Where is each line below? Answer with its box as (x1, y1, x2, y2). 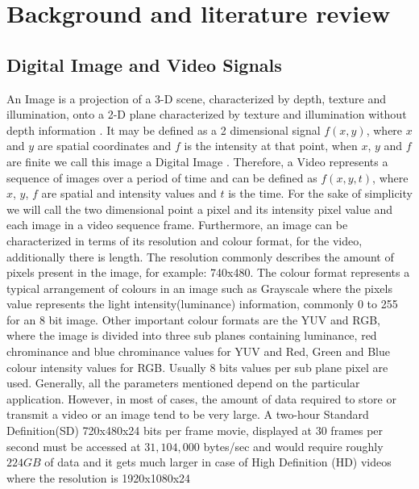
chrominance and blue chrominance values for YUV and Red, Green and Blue (6, 343, 390, 360)
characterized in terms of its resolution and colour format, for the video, (6, 232, 363, 249)
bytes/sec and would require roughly (203, 437, 384, 454)
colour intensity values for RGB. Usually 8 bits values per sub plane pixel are (6, 358, 388, 375)
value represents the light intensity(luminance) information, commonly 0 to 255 (6, 295, 398, 312)
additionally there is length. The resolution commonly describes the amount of (6, 248, 394, 265)
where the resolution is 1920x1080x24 (6, 469, 191, 486)
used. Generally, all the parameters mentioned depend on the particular (6, 374, 360, 391)
